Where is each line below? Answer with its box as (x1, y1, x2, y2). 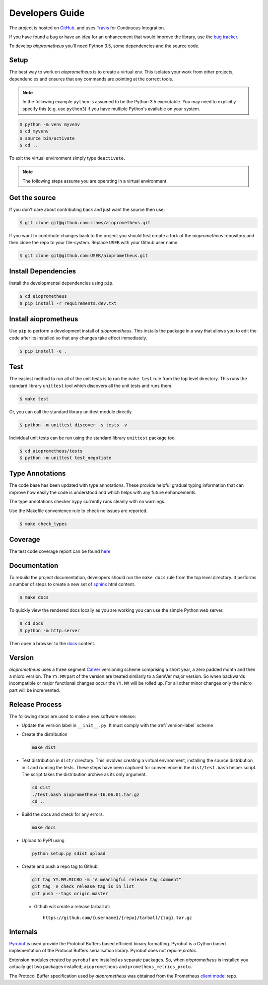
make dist (32, 745, 56, 750)
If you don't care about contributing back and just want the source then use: (9, 206, 165, 212)
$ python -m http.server (19, 628, 80, 633)
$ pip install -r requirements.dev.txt (19, 300, 117, 306)
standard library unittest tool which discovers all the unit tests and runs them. (9, 383, 173, 389)
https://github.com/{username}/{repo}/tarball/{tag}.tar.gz (43, 915, 192, 920)
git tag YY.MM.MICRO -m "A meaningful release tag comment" (32, 876, 182, 882)
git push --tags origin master (32, 891, 109, 896)
